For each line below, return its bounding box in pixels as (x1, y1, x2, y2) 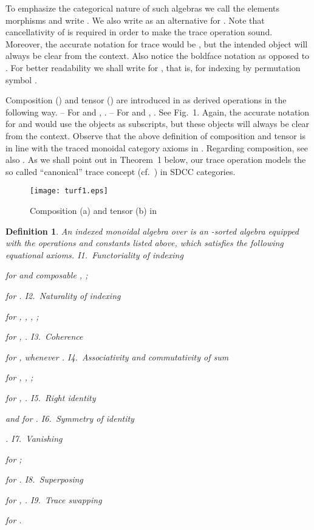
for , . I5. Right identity (5, 391, 96, 404)
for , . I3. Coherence (5, 330, 83, 343)
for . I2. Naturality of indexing (5, 289, 121, 301)
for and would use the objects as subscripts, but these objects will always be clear (5, 117, 310, 130)
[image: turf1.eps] (30, 187, 108, 196)
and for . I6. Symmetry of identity (5, 411, 134, 424)
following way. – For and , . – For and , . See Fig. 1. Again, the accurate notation (5, 105, 310, 118)
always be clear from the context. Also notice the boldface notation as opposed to (5, 49, 310, 62)
